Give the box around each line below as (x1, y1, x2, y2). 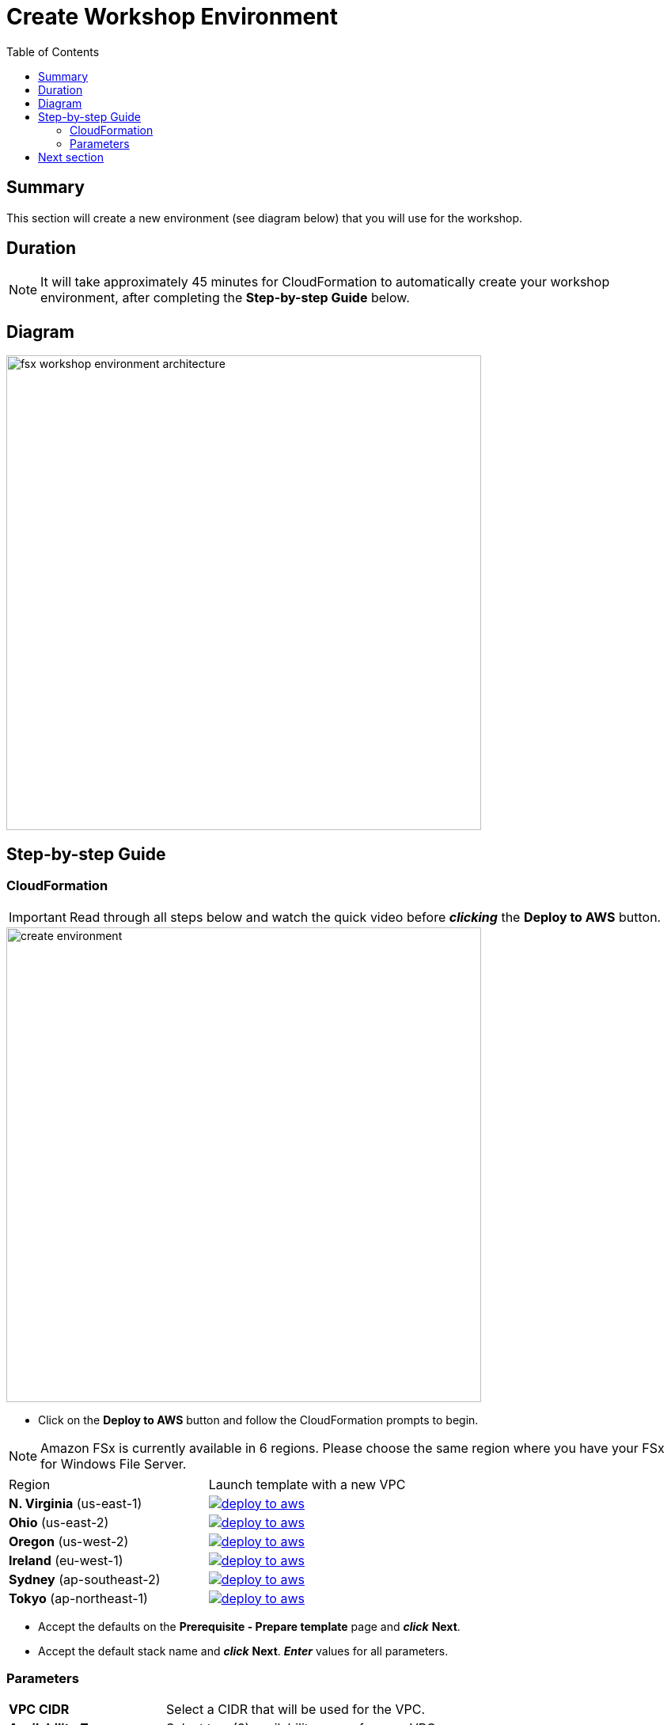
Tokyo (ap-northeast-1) (9, 1590, 148, 1606)
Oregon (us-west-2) (9, 1533, 129, 1549)
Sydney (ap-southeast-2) (9, 1571, 161, 1587)
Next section (38, 150, 104, 164)
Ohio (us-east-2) (9, 1514, 109, 1530)
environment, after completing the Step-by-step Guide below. (40, 290, 410, 306)
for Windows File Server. (40, 1455, 187, 1472)
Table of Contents (6, 44, 100, 59)
